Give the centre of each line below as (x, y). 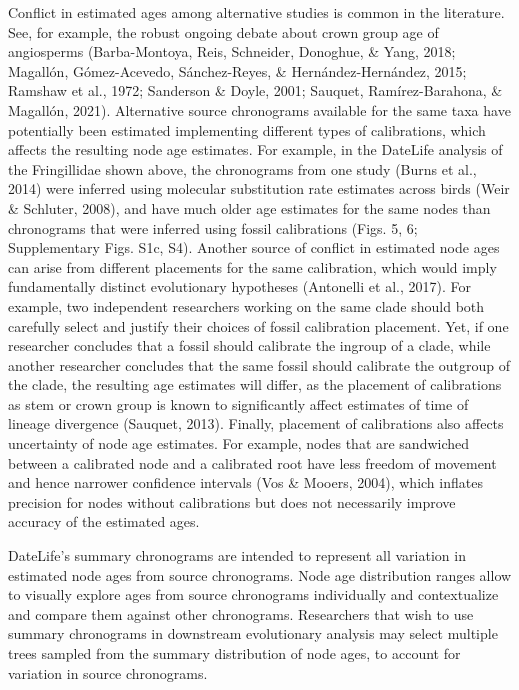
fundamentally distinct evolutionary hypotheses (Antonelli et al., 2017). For (239, 286)
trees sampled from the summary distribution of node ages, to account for (234, 653)
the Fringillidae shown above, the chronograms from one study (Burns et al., (242, 168)
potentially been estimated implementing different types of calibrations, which (247, 129)
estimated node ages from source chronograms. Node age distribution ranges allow (260, 574)
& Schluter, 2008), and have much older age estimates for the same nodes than (249, 207)
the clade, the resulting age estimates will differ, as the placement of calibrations (255, 384)
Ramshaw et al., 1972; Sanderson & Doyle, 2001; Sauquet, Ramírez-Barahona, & (255, 90)
